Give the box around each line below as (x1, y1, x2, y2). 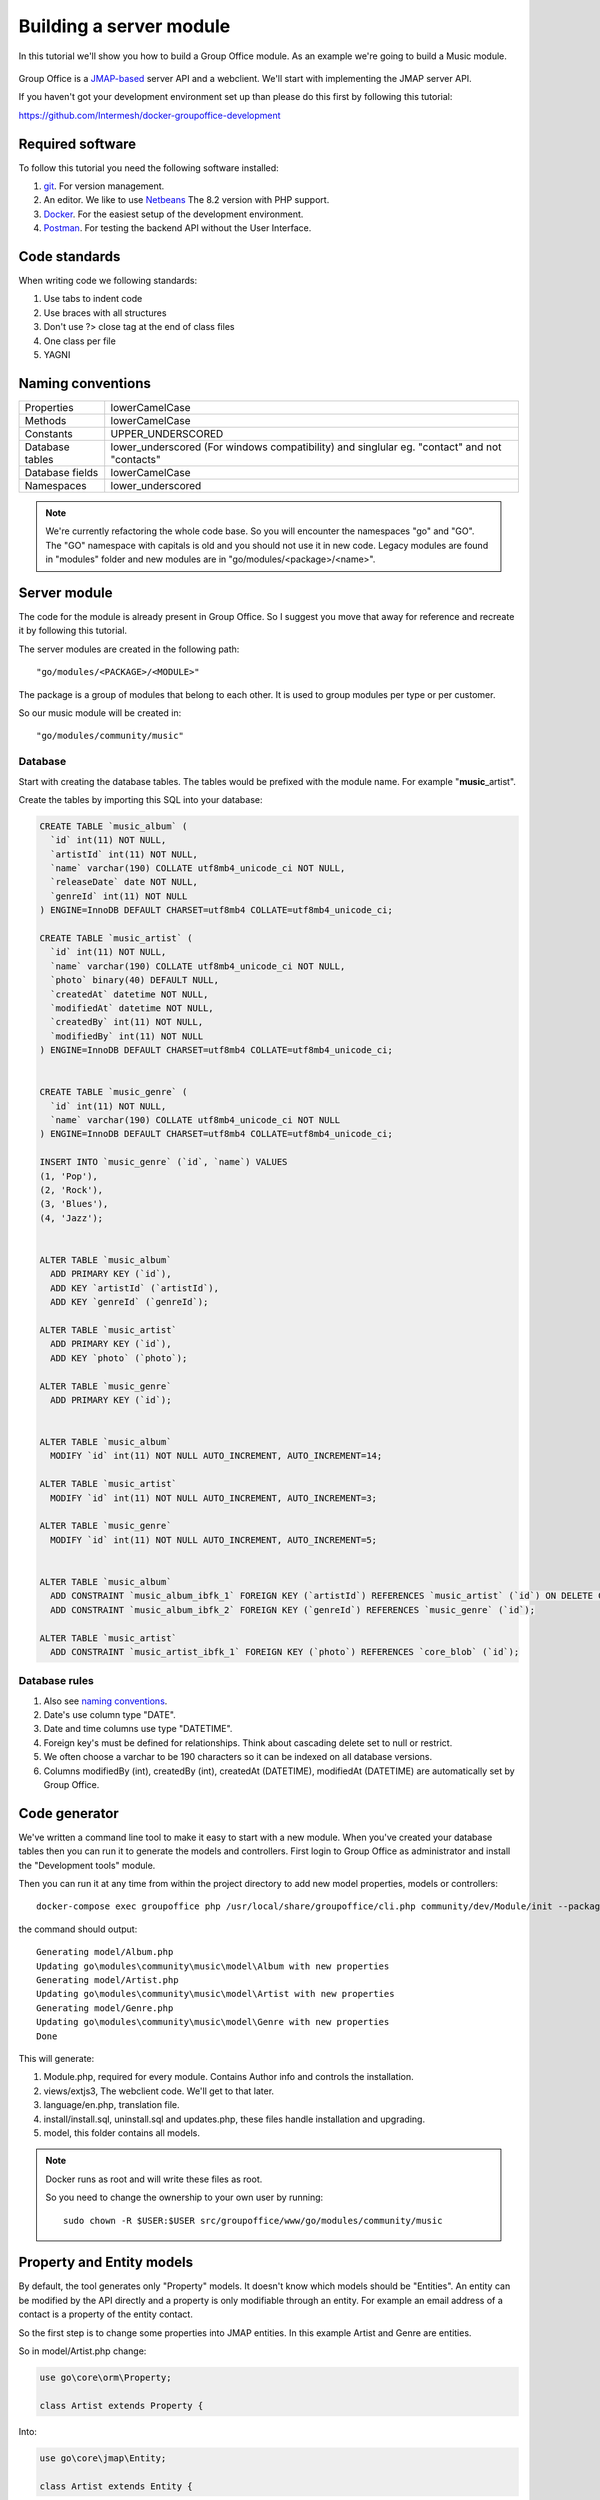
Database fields (24, 465, 99, 479)
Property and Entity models (18, 2254, 194, 2271)
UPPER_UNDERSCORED (110, 426, 224, 440)
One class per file (43, 335, 117, 347)
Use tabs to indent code (43, 293, 143, 305)
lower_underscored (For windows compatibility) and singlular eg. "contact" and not (110, 440, 502, 454)
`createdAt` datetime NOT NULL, (50, 988, 209, 1000)
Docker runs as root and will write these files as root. (45, 2173, 263, 2185)
